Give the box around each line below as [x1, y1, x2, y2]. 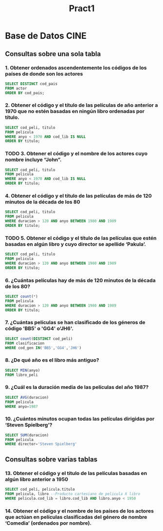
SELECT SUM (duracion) [5, 433, 49, 438]
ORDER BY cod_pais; [5, 91, 45, 95]
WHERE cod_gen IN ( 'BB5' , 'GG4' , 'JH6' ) [5, 345, 82, 350]
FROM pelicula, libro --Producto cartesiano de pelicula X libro [5, 491, 140, 496]
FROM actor [5, 86, 27, 91]
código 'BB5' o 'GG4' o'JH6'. [5, 325, 74, 332]
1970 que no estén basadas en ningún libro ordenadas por [5, 108, 145, 115]
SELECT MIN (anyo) [5, 368, 40, 373]
